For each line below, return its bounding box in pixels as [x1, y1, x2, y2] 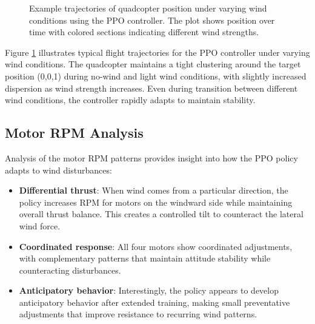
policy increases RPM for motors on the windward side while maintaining [19, 195, 293, 208]
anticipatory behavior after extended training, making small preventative [19, 295, 290, 308]
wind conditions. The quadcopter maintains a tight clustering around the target [5, 58, 301, 70]
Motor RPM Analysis [5, 123, 144, 142]
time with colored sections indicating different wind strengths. [29, 25, 259, 38]
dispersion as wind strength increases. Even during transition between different [5, 81, 298, 94]
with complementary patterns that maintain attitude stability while [19, 252, 271, 265]
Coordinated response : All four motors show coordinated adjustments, [19, 240, 293, 252]
